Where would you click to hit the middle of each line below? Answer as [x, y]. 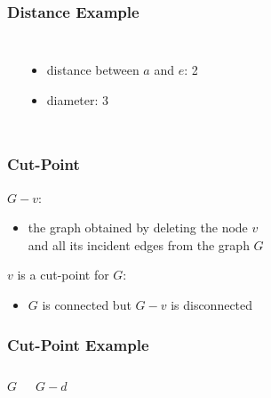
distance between [93, 70]
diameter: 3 [78, 99]
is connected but [87, 305]
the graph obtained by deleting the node [138, 227]
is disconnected [212, 305]
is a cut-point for [63, 275]
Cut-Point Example [78, 344]
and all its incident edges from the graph [139, 244]
